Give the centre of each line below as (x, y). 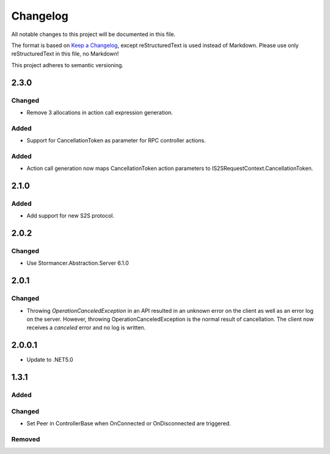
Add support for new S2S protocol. (71, 216)
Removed (26, 439)
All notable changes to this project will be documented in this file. (94, 34)
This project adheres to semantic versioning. (67, 65)
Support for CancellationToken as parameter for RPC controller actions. (116, 141)
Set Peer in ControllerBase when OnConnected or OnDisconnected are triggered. (129, 423)
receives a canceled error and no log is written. (86, 328)
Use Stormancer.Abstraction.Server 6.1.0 (78, 263)
